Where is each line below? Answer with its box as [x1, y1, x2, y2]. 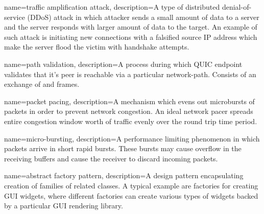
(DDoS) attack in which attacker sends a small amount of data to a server [27, 11, 259, 22]
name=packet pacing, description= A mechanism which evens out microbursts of [4, 96, 255, 106]
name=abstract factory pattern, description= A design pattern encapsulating [4, 170, 244, 181]
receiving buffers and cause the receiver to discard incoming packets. [4, 153, 218, 163]
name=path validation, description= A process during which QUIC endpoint [4, 58, 243, 69]
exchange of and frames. [4, 79, 80, 89]
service [4, 11, 25, 22]
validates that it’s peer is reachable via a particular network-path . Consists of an [4, 68, 256, 79]
